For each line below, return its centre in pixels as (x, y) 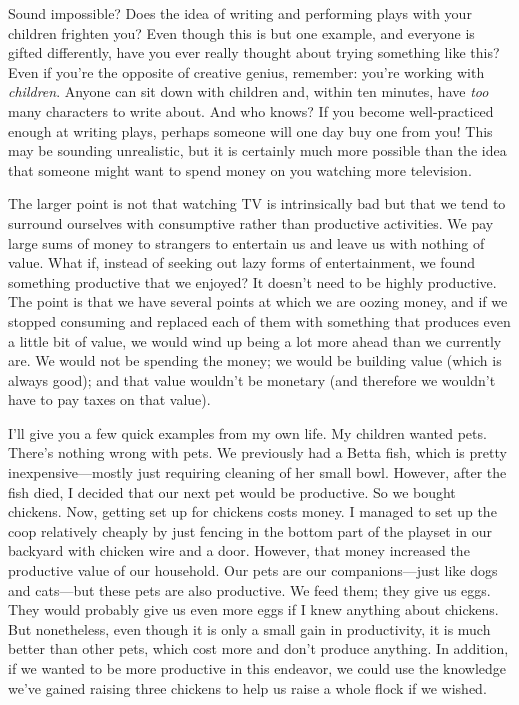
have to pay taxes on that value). (109, 399)
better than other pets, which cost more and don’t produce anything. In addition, (258, 648)
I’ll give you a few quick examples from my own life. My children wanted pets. (247, 432)
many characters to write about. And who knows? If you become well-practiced (251, 110)
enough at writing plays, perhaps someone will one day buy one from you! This (250, 130)
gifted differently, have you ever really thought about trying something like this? (254, 52)
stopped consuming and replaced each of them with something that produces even (259, 320)
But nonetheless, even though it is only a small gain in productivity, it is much (249, 628)
